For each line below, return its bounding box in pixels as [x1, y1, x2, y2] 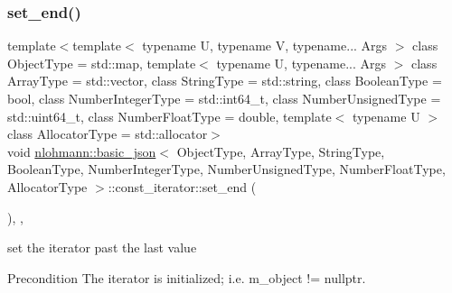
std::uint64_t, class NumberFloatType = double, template [7, 106, 332, 125]
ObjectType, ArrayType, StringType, [176, 142, 385, 160]
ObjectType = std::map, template [7, 53, 196, 72]
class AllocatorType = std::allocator [7, 124, 208, 143]
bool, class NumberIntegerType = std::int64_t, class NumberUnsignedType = [7, 89, 441, 107]
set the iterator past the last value [7, 238, 197, 257]
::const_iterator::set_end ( [108, 177, 257, 196]
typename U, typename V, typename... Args [142, 36, 388, 55]
